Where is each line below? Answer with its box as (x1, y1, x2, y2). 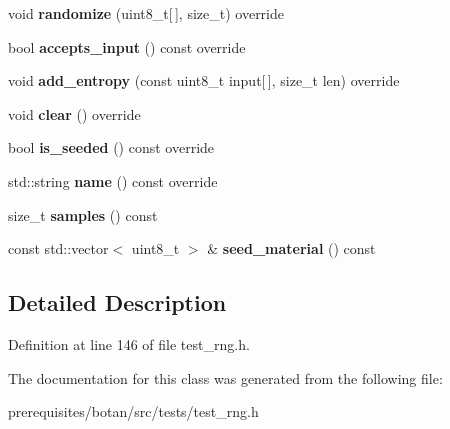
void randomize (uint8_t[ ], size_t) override (8, 3, 285, 23)
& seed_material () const (207, 238, 376, 259)
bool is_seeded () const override (8, 137, 215, 158)
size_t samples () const (8, 204, 158, 225)
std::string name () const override (8, 170, 218, 191)
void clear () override (8, 103, 141, 124)
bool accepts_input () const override (8, 36, 246, 57)
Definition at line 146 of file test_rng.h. (8, 333, 250, 354)
